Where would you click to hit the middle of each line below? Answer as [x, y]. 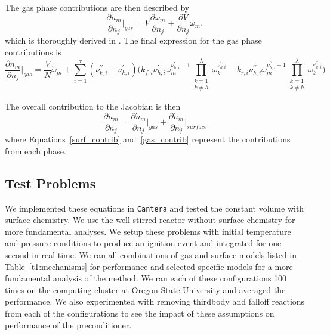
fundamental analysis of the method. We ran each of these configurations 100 [146, 278]
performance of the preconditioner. [68, 325]
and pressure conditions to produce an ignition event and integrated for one [143, 243]
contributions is [33, 52]
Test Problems [50, 183]
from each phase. [36, 151]
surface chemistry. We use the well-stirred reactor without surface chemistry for [150, 220]
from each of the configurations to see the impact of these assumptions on [140, 313]
